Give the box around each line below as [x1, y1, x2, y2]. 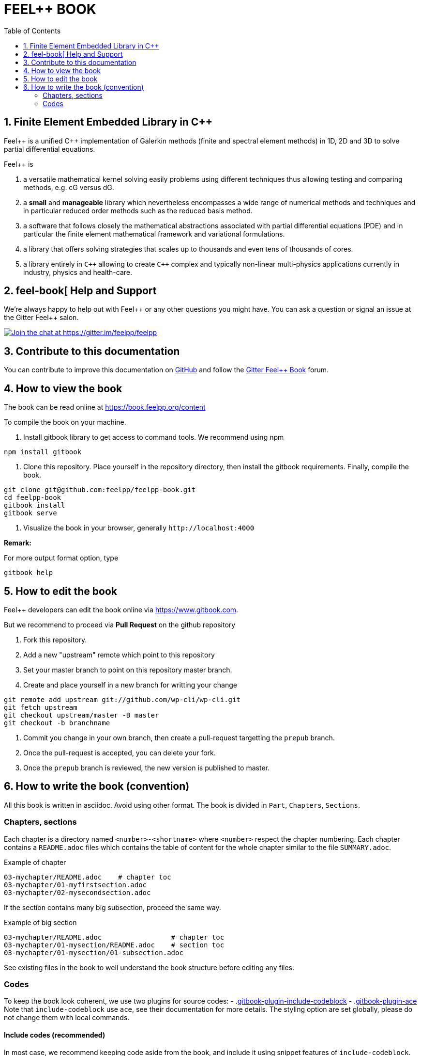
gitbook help [4, 569, 53, 577]
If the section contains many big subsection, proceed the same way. [4, 903, 221, 912]
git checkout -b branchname [4, 719, 110, 727]
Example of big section [4, 918, 77, 927]
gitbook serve [4, 509, 57, 517]
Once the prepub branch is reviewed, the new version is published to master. [23, 763, 270, 772]
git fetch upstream [4, 703, 77, 711]
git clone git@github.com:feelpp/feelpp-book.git [4, 486, 196, 494]
